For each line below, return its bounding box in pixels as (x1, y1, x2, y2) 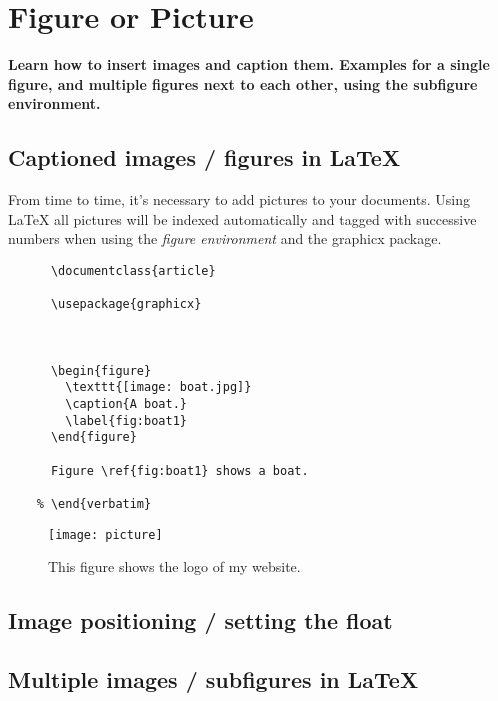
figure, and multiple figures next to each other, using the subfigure (8, 73, 478, 94)
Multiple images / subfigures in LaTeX (8, 664, 419, 695)
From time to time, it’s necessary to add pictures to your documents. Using (8, 189, 470, 210)
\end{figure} (50, 430, 137, 445)
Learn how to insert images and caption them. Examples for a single (8, 54, 490, 75)
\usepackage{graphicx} (50, 297, 202, 312)
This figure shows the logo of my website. (48, 556, 301, 577)
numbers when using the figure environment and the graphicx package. (8, 228, 442, 249)
